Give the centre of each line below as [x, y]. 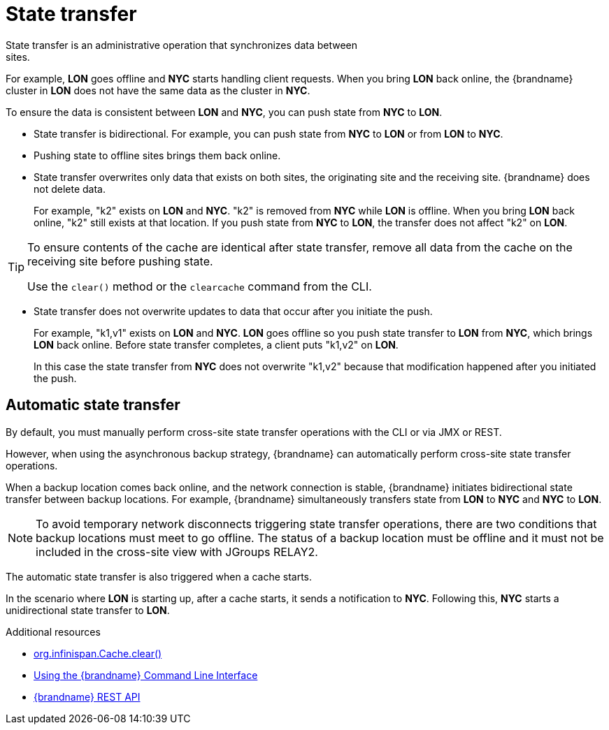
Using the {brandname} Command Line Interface [146, 675]
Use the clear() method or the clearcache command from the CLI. [200, 286]
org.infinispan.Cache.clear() [98, 653]
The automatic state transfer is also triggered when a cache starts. [159, 576]
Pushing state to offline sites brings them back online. [157, 155]
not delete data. [70, 189]
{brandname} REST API [87, 696]
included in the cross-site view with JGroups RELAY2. [177, 552]
